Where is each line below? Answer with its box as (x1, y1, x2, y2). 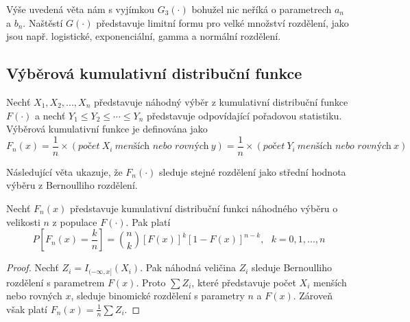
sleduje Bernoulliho (252, 260, 333, 275)
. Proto (136, 275, 166, 289)
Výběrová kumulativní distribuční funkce (6, 62, 302, 84)
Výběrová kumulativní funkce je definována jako (6, 122, 208, 136)
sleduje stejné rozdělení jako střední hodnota (159, 164, 346, 179)
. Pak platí (125, 214, 171, 229)
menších (313, 275, 347, 289)
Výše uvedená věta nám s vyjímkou (6, 2, 154, 16)
